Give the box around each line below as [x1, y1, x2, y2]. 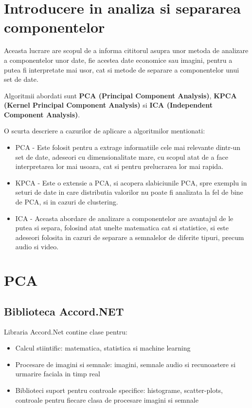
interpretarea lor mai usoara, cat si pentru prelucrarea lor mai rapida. [15, 161, 224, 171]
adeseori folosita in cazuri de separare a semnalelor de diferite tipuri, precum [15, 232, 244, 242]
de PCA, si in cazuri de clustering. [15, 197, 118, 207]
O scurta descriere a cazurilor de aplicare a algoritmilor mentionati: [4, 126, 205, 136]
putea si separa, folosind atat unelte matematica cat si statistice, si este [15, 223, 229, 233]
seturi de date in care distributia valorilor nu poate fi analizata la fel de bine [15, 187, 243, 197]
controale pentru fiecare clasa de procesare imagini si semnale [15, 394, 198, 405]
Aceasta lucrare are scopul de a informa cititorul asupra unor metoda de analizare [4, 45, 249, 56]
